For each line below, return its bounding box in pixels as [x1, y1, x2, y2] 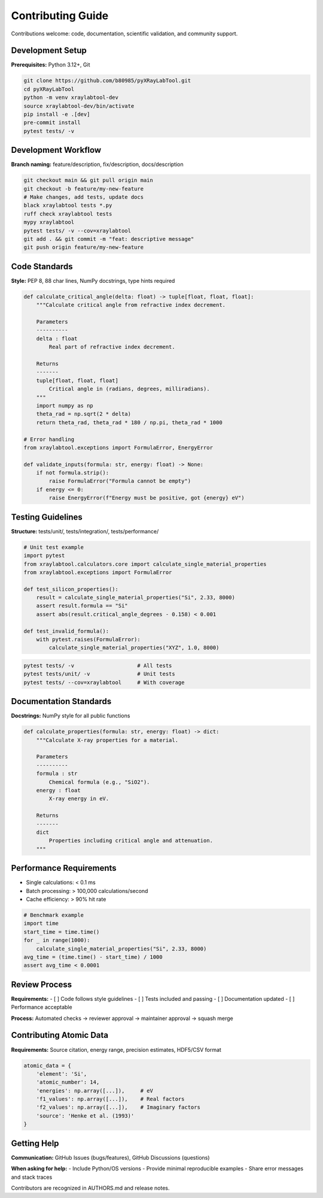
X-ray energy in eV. [48, 795, 109, 802]
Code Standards [11, 261, 73, 271]
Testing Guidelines [11, 512, 83, 522]
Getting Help [11, 1138, 59, 1148]
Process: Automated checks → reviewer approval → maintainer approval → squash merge [11, 1015, 233, 1022]
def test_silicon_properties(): [23, 586, 119, 593]
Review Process [11, 979, 72, 989]
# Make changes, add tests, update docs [23, 194, 144, 201]
